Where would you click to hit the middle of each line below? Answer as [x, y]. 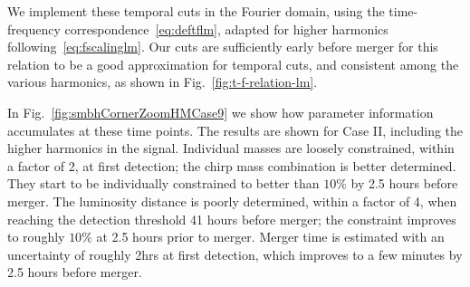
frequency [34, 29]
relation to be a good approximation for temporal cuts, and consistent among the [233, 64]
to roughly [36, 237]
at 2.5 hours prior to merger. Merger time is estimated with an [270, 237]
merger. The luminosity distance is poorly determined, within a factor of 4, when [232, 201]
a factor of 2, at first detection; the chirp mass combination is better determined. [232, 165]
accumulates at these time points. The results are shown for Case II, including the [235, 130]
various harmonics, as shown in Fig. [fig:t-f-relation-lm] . [163, 82]
